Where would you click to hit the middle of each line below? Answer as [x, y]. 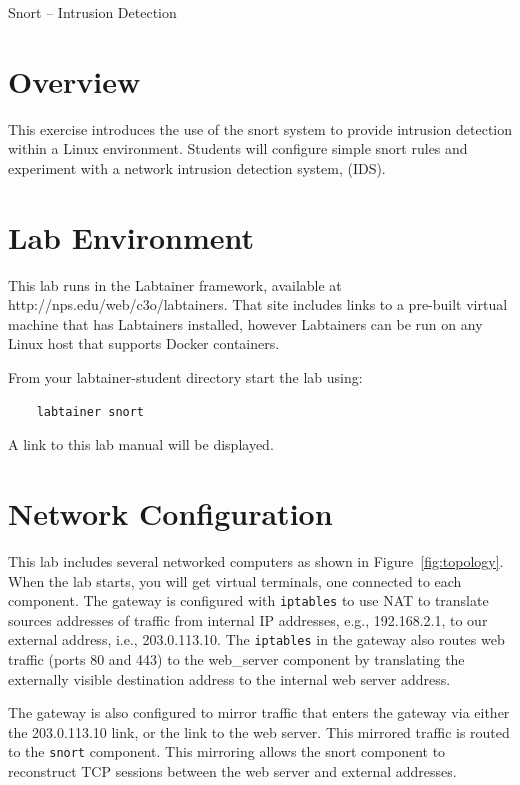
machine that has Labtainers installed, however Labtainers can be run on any [245, 323]
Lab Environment [131, 236]
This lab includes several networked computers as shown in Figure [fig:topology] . [256, 560]
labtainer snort [90, 411]
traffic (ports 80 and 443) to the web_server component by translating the [236, 659]
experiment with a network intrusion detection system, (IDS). [197, 167]
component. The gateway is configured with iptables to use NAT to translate [248, 600]
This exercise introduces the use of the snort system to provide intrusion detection [260, 128]
